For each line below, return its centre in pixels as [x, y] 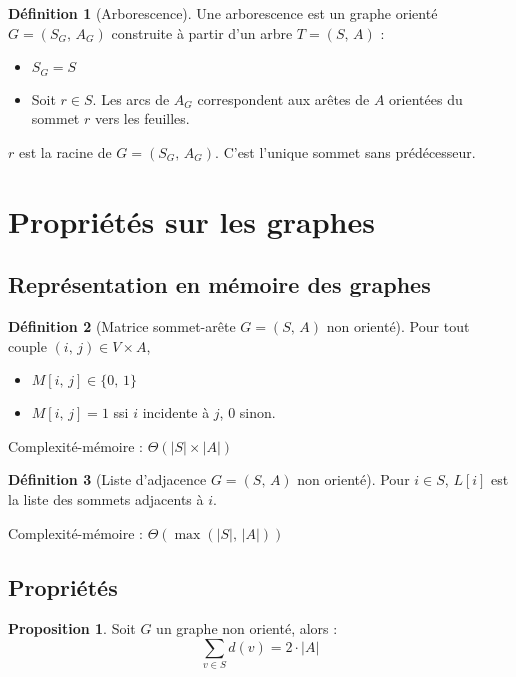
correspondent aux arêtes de [283, 98]
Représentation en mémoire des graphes [219, 284]
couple [27, 345]
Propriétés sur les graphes [191, 220]
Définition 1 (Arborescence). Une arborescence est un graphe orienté [223, 13]
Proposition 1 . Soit [72, 628]
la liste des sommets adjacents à [106, 498]
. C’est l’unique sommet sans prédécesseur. [345, 151]
